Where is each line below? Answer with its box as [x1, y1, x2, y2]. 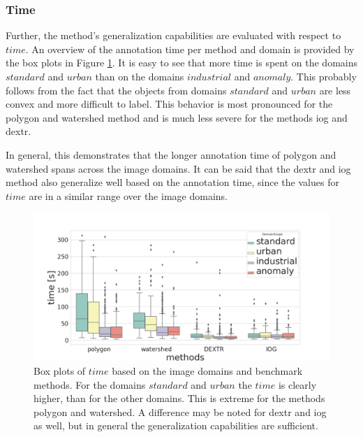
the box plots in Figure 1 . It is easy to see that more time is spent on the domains [6, 55, 357, 70]
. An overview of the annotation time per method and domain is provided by [25, 41, 355, 56]
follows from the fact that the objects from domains [6, 83, 227, 97]
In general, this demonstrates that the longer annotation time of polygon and [6, 147, 336, 162]
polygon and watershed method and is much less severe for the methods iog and [6, 110, 348, 124]
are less [319, 83, 351, 97]
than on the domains [95, 69, 184, 83]
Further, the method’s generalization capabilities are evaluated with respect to [6, 28, 341, 43]
